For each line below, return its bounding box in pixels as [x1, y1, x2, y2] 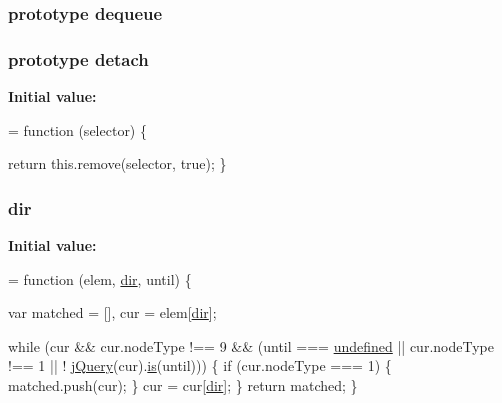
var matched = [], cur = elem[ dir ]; [8, 302, 217, 323]
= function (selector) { [8, 119, 147, 140]
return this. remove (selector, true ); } [8, 153, 227, 174]
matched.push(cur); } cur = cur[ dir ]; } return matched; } [8, 375, 358, 396]
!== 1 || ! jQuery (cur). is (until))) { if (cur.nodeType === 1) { [8, 355, 392, 376]
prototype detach [8, 46, 149, 71]
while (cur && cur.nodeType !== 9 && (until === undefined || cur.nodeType [8, 335, 494, 356]
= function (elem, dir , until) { [8, 268, 192, 289]
